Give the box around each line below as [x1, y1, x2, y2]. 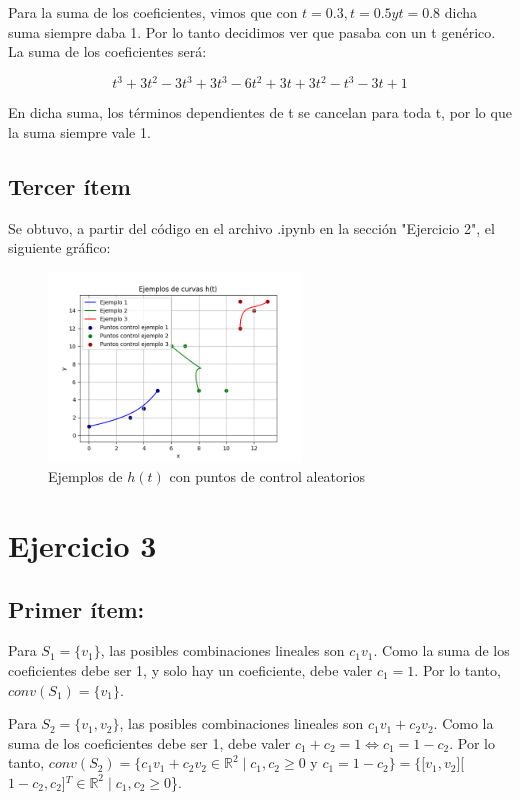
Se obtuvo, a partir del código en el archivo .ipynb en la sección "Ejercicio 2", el [8, 217, 495, 238]
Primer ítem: [8, 593, 145, 624]
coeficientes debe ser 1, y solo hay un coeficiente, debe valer [8, 660, 373, 680]
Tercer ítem [8, 170, 131, 201]
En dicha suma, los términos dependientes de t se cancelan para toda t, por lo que [8, 102, 512, 123]
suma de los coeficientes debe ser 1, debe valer [8, 732, 291, 753]
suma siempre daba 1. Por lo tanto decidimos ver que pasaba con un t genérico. [8, 21, 496, 42]
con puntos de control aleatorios [169, 466, 365, 487]
